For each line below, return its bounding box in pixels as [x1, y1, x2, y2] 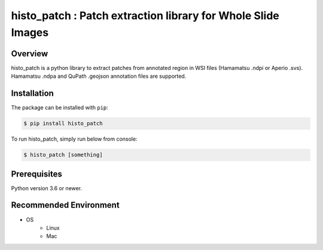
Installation [11, 89, 54, 99]
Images [11, 26, 49, 39]
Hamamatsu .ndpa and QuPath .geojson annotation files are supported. [11, 72, 187, 80]
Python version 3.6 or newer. [11, 184, 83, 191]
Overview [11, 48, 48, 59]
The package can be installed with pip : [11, 104, 109, 111]
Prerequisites [11, 169, 62, 179]
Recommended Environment [11, 200, 120, 211]
